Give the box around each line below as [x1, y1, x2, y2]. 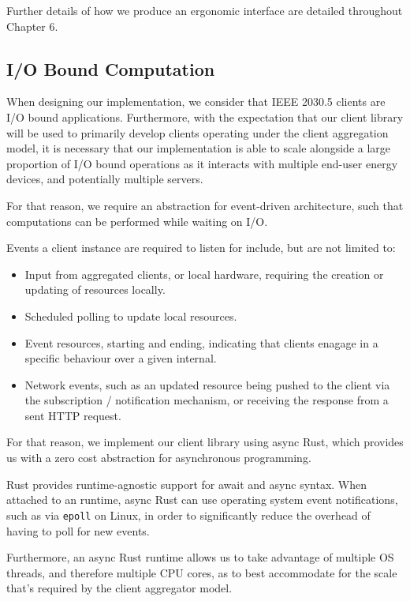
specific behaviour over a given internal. [24, 350, 217, 366]
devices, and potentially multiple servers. [6, 171, 203, 187]
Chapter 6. [6, 17, 58, 34]
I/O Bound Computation [6, 56, 215, 81]
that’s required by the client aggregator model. [6, 580, 233, 596]
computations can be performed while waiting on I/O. [6, 212, 268, 229]
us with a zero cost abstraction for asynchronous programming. [6, 449, 311, 466]
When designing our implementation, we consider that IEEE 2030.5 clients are [6, 93, 386, 110]
